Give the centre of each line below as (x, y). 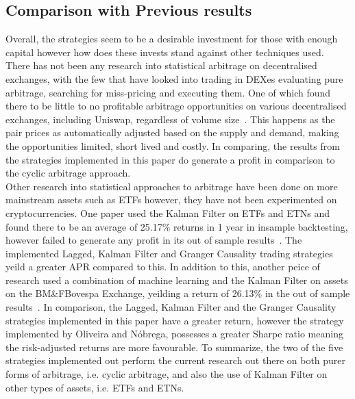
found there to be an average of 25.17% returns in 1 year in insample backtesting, (177, 226)
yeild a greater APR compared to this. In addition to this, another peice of (163, 267)
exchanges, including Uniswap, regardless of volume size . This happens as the (170, 119)
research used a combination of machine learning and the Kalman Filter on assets (177, 280)
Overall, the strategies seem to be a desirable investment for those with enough (172, 39)
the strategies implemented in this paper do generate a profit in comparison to (170, 159)
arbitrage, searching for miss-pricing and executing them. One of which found (168, 92)
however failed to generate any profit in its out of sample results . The (154, 240)
